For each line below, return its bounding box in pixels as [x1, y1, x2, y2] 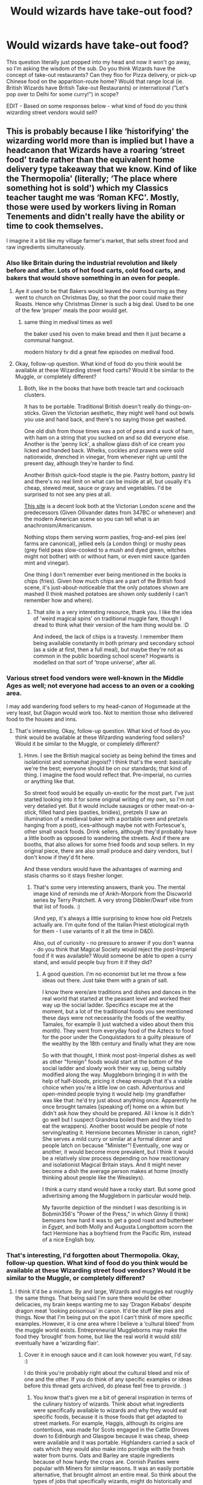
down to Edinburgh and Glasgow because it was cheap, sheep [33, 1432, 189, 1440]
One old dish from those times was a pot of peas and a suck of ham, [24, 428, 195, 435]
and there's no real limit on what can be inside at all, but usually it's [24, 478, 192, 485]
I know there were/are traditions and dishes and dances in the [42, 988, 196, 996]
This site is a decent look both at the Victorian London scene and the [24, 503, 196, 510]
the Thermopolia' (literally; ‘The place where [6, 174, 178, 184]
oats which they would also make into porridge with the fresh [33, 1445, 185, 1452]
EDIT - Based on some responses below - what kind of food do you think [6, 102, 188, 110]
